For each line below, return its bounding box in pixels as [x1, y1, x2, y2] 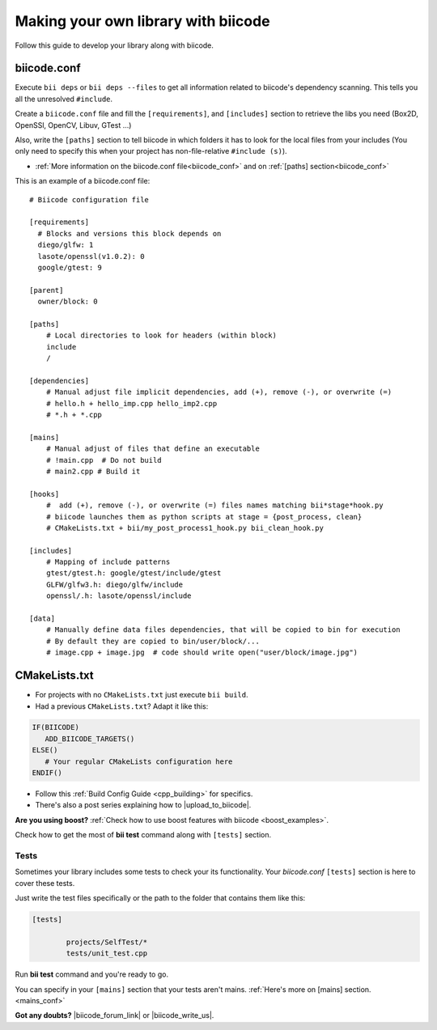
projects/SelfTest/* [66, 937, 148, 947]
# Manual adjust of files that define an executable [45, 444, 261, 453]
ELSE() [32, 745, 58, 755]
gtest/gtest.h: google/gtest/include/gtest [45, 569, 222, 578]
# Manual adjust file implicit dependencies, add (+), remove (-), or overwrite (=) [45, 388, 392, 396]
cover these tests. [15, 878, 75, 888]
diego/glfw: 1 [37, 240, 94, 250]
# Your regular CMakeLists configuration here [45, 757, 233, 766]
